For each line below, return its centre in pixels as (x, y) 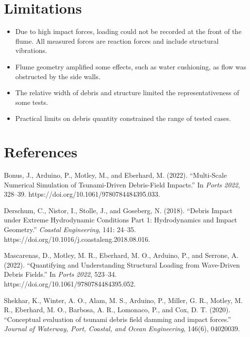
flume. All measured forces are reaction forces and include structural (117, 41)
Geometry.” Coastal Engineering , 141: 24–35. (70, 229)
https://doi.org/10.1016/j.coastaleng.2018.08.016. (77, 239)
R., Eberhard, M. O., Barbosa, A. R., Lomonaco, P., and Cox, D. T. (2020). (117, 310)
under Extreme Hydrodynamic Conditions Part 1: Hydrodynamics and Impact (121, 220)
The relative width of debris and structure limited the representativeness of (127, 93)
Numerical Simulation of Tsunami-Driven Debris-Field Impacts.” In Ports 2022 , (122, 184)
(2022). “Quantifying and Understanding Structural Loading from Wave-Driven (122, 264)
